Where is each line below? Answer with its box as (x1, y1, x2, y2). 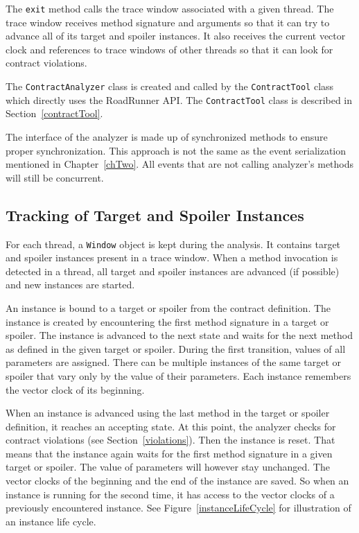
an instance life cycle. (6, 514, 96, 528)
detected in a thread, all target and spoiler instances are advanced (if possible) (6, 263, 340, 278)
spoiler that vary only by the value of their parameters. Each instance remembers (6, 368, 351, 383)
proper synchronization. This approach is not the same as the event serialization (6, 143, 347, 157)
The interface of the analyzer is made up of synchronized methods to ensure (6, 129, 328, 143)
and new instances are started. (6, 277, 135, 292)
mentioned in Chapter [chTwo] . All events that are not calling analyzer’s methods (6, 157, 354, 171)
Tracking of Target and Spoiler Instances (6, 204, 304, 225)
